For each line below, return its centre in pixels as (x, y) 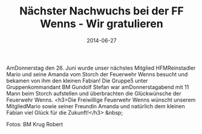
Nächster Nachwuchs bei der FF (102, 11)
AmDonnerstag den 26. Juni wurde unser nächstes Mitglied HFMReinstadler (101, 68)
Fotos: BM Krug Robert (35, 124)
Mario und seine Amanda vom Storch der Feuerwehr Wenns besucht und (97, 74)
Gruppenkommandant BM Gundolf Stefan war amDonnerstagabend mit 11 (98, 87)
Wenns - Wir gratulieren (102, 24)
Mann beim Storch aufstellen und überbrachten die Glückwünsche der (94, 93)
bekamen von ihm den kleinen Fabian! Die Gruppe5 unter (77, 81)
